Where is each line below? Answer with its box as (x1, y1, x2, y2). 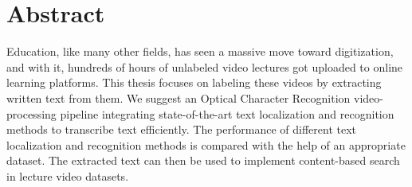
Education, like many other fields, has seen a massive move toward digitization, (6, 43, 394, 60)
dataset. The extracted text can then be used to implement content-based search (6, 152, 400, 169)
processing (6, 105, 57, 122)
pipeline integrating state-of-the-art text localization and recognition (60, 105, 394, 122)
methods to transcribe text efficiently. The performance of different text (6, 121, 356, 138)
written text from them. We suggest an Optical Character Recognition (6, 89, 351, 106)
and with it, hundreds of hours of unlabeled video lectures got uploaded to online (6, 58, 403, 75)
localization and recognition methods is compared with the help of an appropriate (6, 136, 406, 153)
